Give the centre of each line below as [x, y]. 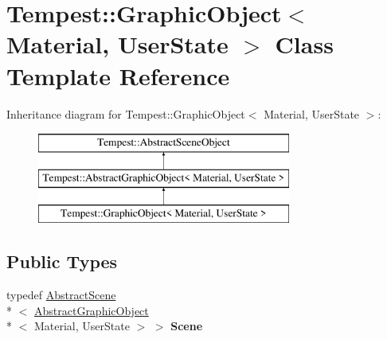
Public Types [62, 261]
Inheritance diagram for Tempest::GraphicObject [126, 113]
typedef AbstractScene [61, 295]
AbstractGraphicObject [92, 310]
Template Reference [118, 75]
